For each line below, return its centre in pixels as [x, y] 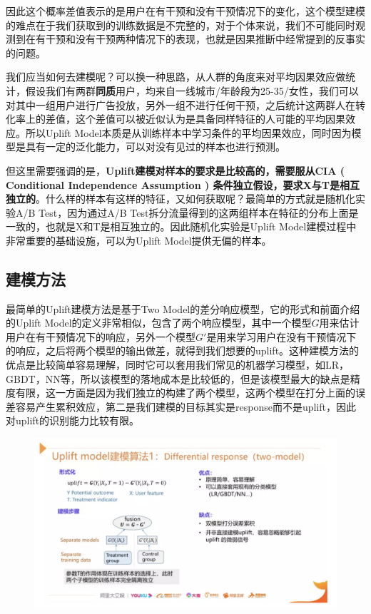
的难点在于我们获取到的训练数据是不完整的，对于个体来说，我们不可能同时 [181, 25]
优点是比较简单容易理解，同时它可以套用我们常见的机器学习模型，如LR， [178, 365]
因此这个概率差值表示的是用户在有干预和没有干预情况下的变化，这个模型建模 [185, 11]
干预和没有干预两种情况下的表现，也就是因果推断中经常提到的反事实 [205, 39]
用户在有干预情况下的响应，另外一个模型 [101, 336]
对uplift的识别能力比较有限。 [73, 420]
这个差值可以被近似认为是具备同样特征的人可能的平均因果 [210, 119]
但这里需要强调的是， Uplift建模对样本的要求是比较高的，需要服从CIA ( [175, 170]
